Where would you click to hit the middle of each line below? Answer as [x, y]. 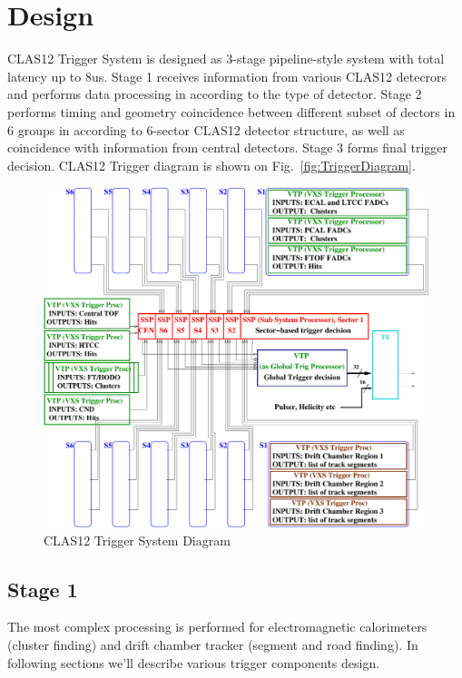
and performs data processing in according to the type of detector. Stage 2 [215, 94]
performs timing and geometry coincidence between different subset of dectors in [231, 111]
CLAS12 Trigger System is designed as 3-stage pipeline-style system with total [226, 59]
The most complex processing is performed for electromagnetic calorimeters [217, 627]
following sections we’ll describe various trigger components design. [194, 662]
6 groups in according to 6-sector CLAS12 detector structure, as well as [206, 129]
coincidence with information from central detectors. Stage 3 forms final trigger [227, 147]
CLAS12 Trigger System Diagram [137, 540]
